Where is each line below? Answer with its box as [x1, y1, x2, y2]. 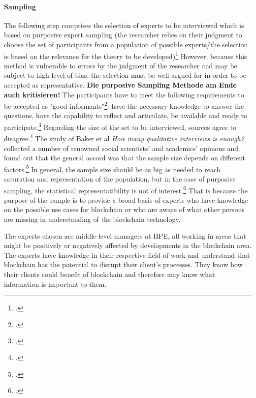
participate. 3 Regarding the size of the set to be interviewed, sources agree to [4, 121, 236, 132]
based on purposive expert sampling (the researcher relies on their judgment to [4, 30, 242, 40]
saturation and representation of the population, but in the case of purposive [4, 173, 236, 184]
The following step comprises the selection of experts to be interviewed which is [4, 20, 244, 30]
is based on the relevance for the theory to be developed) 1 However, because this [4, 49, 247, 61]
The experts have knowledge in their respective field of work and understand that [4, 249, 250, 260]
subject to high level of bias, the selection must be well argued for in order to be [4, 70, 247, 80]
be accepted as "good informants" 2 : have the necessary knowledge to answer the [4, 99, 244, 111]
